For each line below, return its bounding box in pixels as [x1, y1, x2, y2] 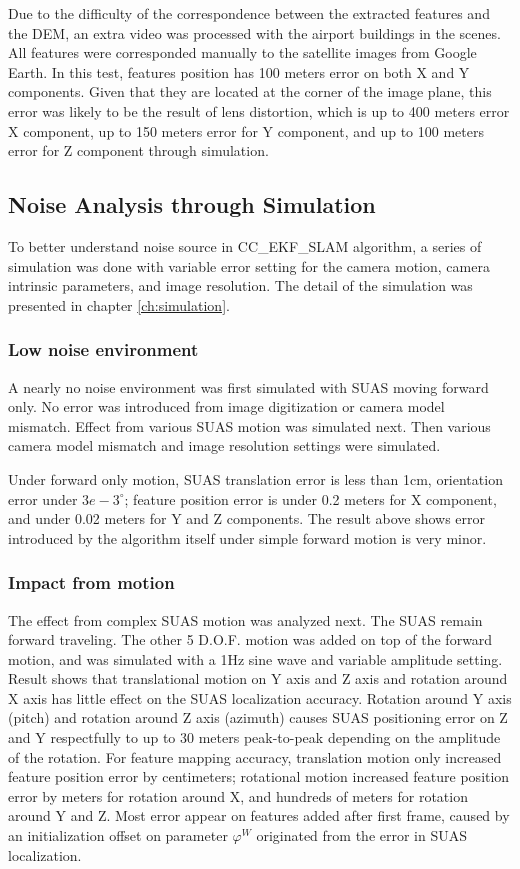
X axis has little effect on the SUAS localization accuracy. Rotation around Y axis [8, 687, 512, 708]
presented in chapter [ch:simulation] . [8, 294, 230, 315]
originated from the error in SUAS [256, 825, 468, 846]
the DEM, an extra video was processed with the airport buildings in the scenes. [8, 22, 501, 43]
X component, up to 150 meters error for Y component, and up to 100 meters [8, 120, 484, 141]
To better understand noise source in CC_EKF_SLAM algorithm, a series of [8, 235, 482, 256]
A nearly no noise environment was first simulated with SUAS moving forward [8, 376, 489, 397]
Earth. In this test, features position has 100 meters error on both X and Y [8, 61, 470, 82]
